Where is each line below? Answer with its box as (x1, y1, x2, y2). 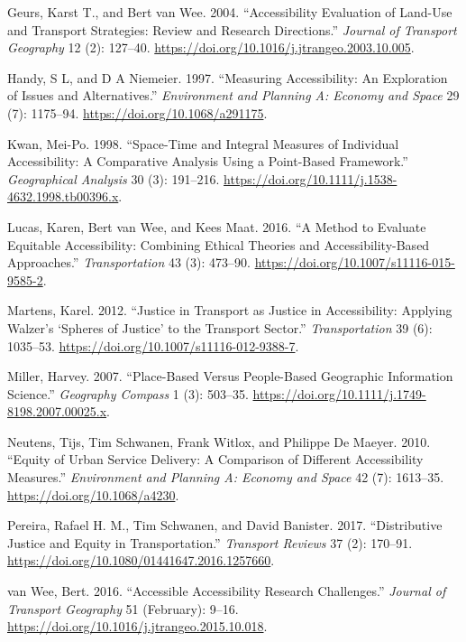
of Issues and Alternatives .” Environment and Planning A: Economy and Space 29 (7, 86, 460, 105)
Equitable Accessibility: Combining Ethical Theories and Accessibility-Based (7, 235, 430, 254)
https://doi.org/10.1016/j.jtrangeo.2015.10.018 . (7, 617, 268, 636)
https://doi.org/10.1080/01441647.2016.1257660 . (7, 551, 275, 570)
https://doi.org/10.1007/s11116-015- (254, 253, 455, 272)
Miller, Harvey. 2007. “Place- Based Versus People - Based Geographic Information (7, 367, 453, 386)
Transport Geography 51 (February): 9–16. (7, 599, 239, 618)
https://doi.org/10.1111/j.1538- (224, 169, 397, 188)
